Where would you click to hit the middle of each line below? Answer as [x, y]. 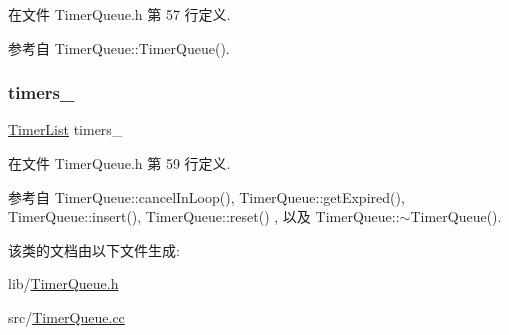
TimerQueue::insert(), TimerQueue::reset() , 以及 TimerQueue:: [204, 216]
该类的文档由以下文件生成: [94, 249]
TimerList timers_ [65, 129]
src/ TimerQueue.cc [66, 316]
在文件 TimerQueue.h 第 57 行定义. [119, 14]
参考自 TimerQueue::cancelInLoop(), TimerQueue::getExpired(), [206, 196]
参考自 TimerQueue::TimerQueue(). [119, 47]
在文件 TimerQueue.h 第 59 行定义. [119, 163]
